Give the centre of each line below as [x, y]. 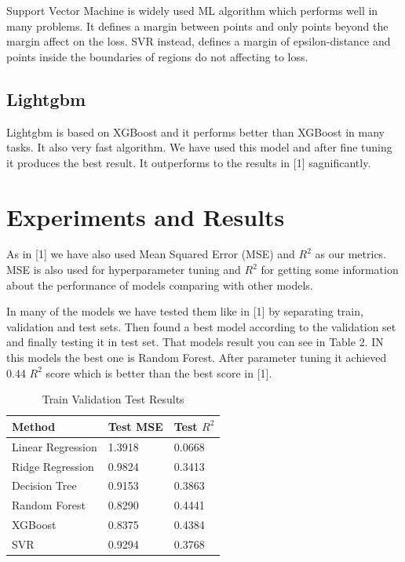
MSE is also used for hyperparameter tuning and [124, 270]
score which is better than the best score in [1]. [159, 372]
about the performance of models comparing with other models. [160, 285]
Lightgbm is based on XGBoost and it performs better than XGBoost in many [195, 131]
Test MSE [135, 426]
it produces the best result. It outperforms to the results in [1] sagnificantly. [189, 162]
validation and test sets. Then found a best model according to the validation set [201, 326]
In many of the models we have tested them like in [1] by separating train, [185, 311]
